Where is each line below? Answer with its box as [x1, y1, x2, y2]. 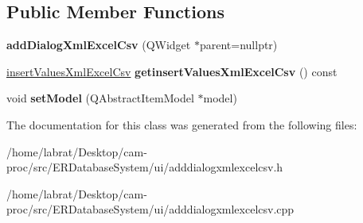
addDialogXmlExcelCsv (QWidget [6, 37, 191, 53]
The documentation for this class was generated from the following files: [6, 116, 357, 133]
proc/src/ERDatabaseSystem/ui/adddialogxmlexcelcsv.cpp [6, 201, 295, 217]
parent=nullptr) [199, 37, 278, 53]
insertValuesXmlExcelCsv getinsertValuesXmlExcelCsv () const [6, 63, 338, 79]
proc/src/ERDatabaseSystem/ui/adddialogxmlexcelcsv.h [6, 159, 283, 175]
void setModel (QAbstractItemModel [6, 90, 194, 106]
